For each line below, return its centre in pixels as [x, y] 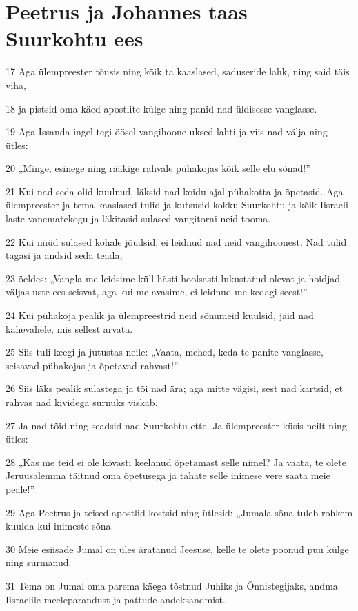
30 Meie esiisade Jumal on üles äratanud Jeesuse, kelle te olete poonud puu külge [177, 549]
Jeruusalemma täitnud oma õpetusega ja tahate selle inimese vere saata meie [168, 475]
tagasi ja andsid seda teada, [64, 255]
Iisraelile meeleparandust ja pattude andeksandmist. [116, 599]
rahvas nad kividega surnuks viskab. [82, 402]
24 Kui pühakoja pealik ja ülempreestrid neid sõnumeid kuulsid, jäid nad [160, 315]
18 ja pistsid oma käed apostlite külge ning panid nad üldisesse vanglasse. [161, 108]
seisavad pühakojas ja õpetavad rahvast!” [92, 365]
